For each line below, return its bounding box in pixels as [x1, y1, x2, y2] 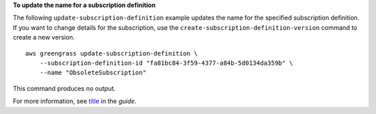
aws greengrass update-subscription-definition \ [25, 49, 198, 57]
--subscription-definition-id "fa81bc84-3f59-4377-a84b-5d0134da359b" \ [39, 59, 294, 67]
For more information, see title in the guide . [13, 97, 137, 106]
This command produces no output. [13, 84, 116, 92]
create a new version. [13, 33, 75, 42]
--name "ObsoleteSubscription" [39, 69, 147, 76]
